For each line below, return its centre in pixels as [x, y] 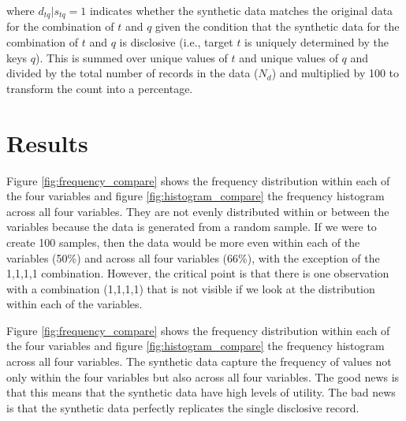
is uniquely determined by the [317, 42]
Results [47, 142]
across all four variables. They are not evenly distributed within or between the [198, 211]
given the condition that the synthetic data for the [277, 26]
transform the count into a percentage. [100, 88]
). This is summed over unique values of [132, 57]
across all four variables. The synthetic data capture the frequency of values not [199, 361]
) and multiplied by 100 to [335, 73]
